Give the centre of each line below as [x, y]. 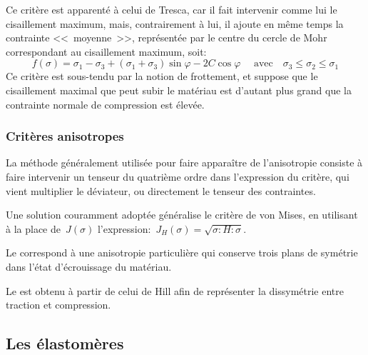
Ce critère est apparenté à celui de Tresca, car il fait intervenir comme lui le [172, 9]
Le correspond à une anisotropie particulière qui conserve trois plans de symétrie [182, 252]
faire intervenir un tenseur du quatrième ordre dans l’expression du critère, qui [178, 176]
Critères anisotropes [65, 136]
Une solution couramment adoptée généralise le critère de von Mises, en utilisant [182, 215]
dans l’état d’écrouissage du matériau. [89, 266]
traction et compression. [58, 305]
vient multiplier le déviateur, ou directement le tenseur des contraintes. [161, 190]
